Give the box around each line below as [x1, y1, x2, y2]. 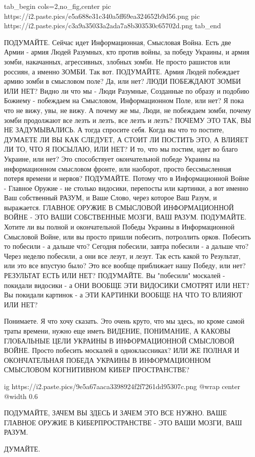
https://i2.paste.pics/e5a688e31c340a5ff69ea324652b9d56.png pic [4, 10, 200, 21]
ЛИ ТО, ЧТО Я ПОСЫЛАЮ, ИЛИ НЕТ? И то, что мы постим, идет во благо [4, 144, 238, 154]
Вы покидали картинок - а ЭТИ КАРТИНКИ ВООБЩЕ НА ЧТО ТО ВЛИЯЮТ [4, 289, 243, 300]
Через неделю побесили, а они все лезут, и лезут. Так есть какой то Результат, [4, 250, 241, 261]
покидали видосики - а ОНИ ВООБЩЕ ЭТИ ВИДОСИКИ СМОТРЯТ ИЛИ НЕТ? [4, 280, 250, 290]
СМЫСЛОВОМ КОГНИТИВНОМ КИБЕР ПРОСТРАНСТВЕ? [4, 364, 190, 375]
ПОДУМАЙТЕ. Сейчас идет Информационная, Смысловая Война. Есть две [4, 37, 231, 47]
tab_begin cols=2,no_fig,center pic [4, 1, 111, 11]
